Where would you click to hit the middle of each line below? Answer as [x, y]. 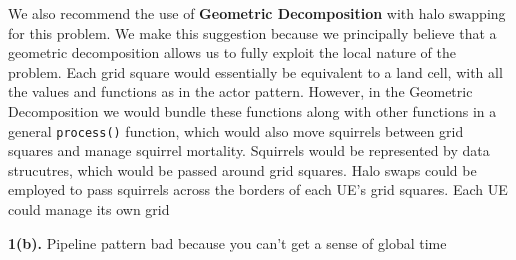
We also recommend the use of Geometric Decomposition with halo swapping [257, 13]
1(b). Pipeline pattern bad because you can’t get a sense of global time [227, 242]
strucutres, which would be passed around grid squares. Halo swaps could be [242, 169]
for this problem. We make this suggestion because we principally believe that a [252, 32]
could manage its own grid [89, 209]
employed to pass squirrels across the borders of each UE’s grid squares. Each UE [258, 189]
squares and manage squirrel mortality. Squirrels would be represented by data [249, 150]
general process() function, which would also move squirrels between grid [236, 130]
